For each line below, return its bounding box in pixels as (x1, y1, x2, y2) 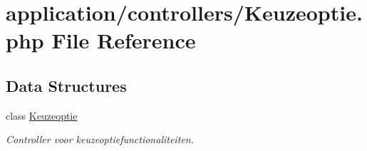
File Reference (51, 26, 196, 55)
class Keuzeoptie (6, 108, 78, 123)
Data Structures (6, 74, 127, 96)
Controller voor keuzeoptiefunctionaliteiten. (6, 132, 194, 147)
